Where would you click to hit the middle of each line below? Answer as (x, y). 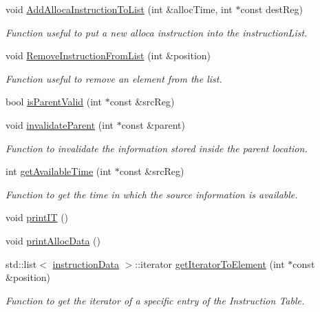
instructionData (86, 263)
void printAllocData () (53, 240)
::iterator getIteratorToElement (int (210, 263)
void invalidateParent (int (60, 124)
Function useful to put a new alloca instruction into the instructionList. (157, 32)
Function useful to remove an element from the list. (114, 78)
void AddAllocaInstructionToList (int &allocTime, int (119, 9)
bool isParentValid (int (54, 102)
